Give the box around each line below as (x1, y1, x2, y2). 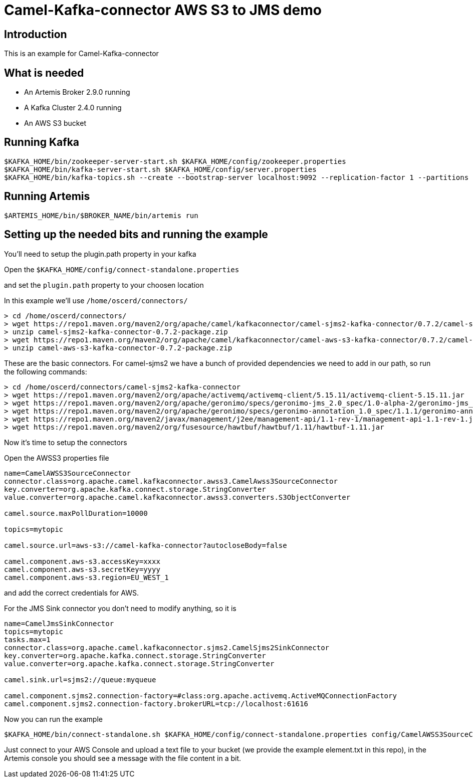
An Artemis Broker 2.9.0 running (24, 88, 130, 97)
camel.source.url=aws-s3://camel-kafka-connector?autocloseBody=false (4, 541, 287, 549)
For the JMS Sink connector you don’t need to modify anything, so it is (4, 604, 237, 613)
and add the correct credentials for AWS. (4, 588, 139, 597)
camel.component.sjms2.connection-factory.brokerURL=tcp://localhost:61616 (4, 699, 308, 708)
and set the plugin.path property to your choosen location (4, 280, 204, 289)
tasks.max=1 (4, 635, 51, 644)
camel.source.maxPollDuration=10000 (4, 509, 148, 517)
